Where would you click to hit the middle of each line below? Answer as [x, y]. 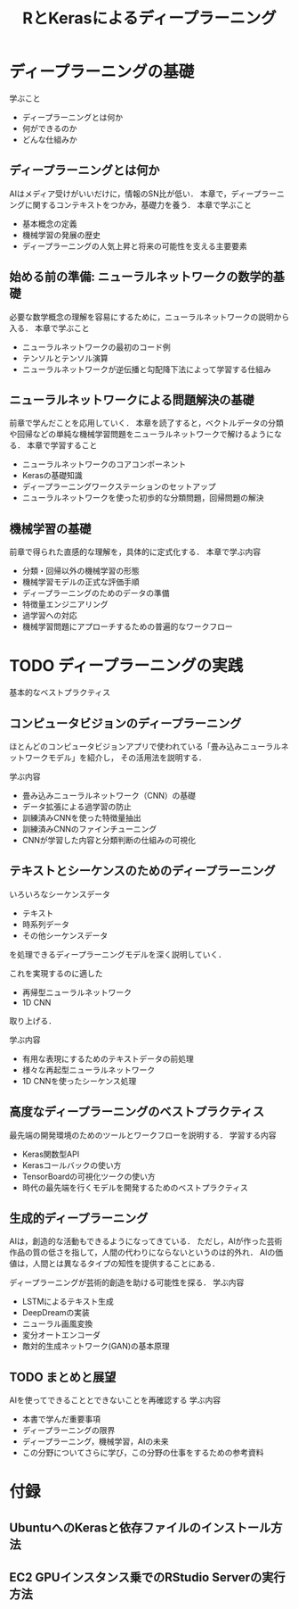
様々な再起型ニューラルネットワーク [89, 1070]
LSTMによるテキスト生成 [68, 1302]
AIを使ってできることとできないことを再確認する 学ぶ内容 [115, 1400]
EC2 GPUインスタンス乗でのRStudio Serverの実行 [147, 1577]
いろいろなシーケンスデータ [60, 894]
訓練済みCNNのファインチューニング [89, 829]
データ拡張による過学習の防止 [77, 806]
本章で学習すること [62, 445]
